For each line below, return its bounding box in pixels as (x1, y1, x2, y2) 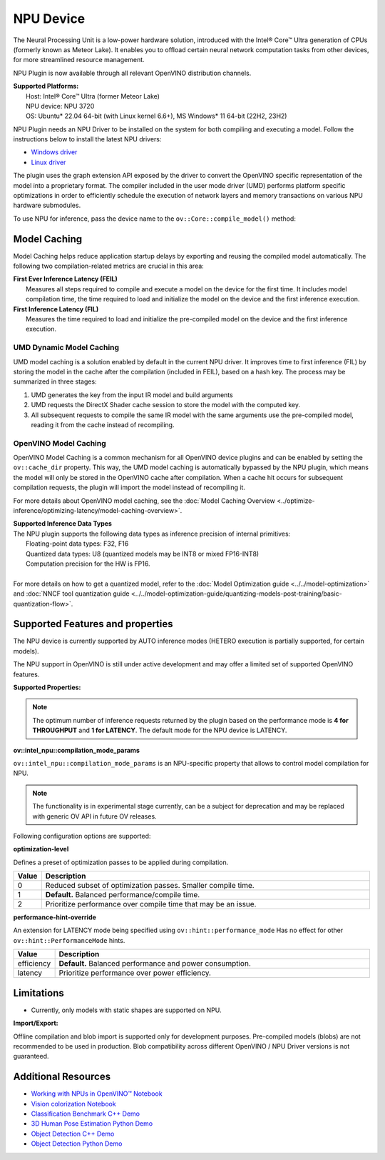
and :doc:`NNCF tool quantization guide (13, 589, 130, 598)
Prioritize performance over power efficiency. (58, 968, 212, 978)
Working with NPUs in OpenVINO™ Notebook (31, 1089, 163, 1098)
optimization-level (13, 845, 69, 854)
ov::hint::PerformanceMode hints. (13, 936, 125, 944)
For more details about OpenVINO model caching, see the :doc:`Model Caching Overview (13, 496, 276, 505)
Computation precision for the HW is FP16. (26, 559, 150, 568)
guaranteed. (13, 1052, 49, 1061)
